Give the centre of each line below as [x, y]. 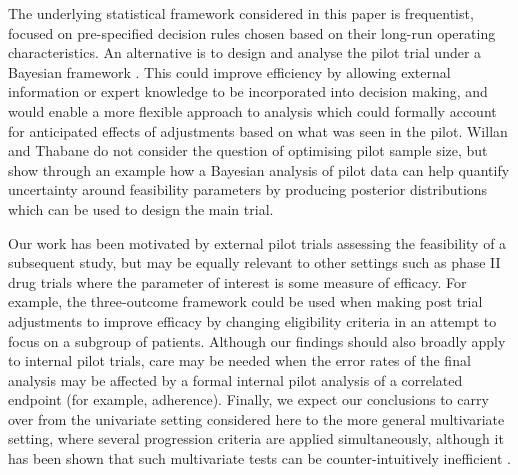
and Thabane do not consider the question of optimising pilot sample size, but [248, 150]
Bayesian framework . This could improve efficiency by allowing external [229, 71]
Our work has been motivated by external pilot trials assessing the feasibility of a [257, 242]
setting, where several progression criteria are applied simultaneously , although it [256, 438]
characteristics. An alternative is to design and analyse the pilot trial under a [245, 52]
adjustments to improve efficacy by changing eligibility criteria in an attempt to [252, 320]
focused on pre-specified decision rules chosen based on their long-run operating [252, 32]
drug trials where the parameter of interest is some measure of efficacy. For [237, 281]
